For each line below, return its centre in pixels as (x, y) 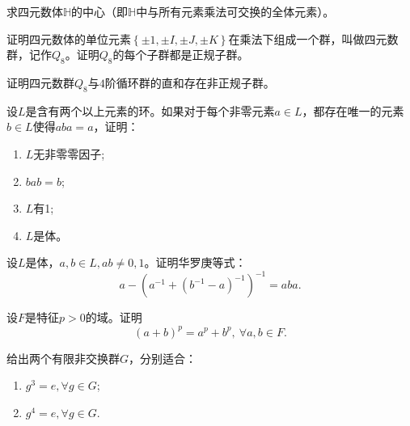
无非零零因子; (69, 153)
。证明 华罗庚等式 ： (195, 262)
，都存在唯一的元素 (353, 110)
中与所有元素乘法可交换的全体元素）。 (235, 11)
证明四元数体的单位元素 (69, 38)
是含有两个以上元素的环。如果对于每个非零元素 (150, 110)
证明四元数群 (40, 82)
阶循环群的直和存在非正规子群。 (190, 82)
